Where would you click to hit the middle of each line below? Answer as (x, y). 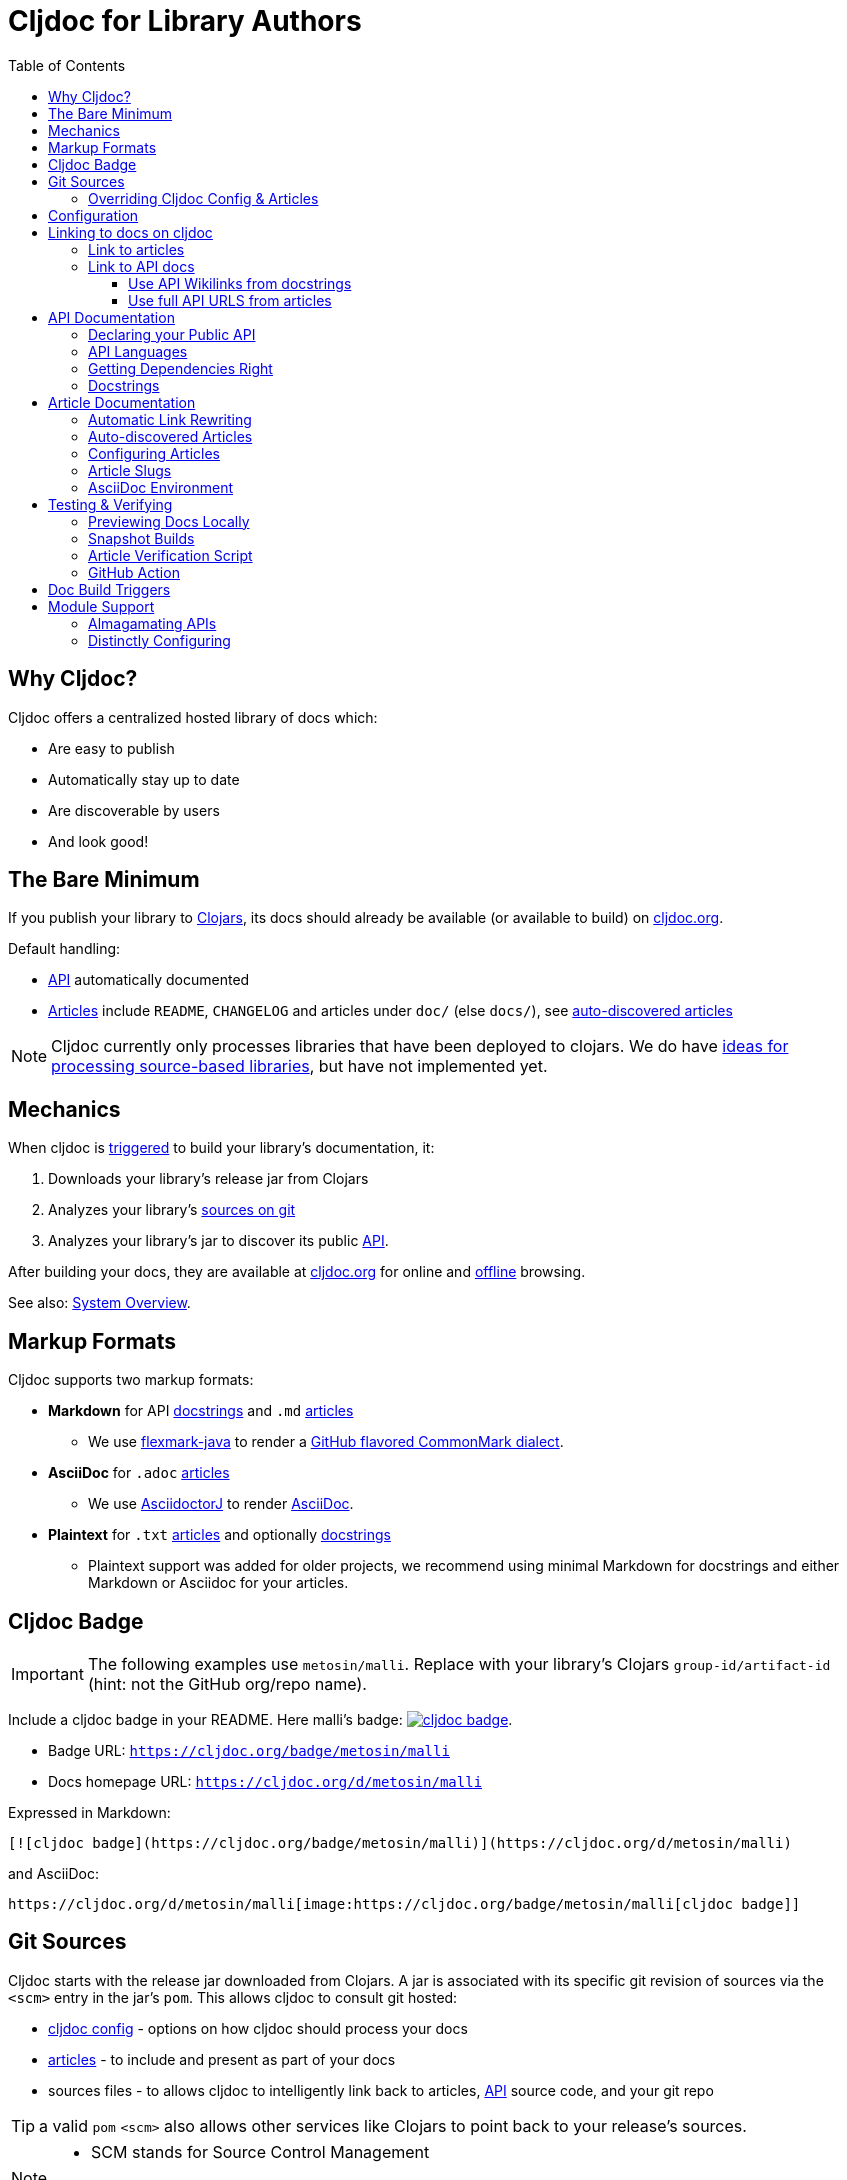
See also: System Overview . (99, 1303)
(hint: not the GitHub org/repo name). (227, 1683)
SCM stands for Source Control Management (260, 2151)
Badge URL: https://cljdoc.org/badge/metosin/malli (249, 1750)
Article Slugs (130, 470)
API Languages (138, 351)
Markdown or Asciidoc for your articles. (218, 1583)
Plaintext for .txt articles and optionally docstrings (219, 1535)
